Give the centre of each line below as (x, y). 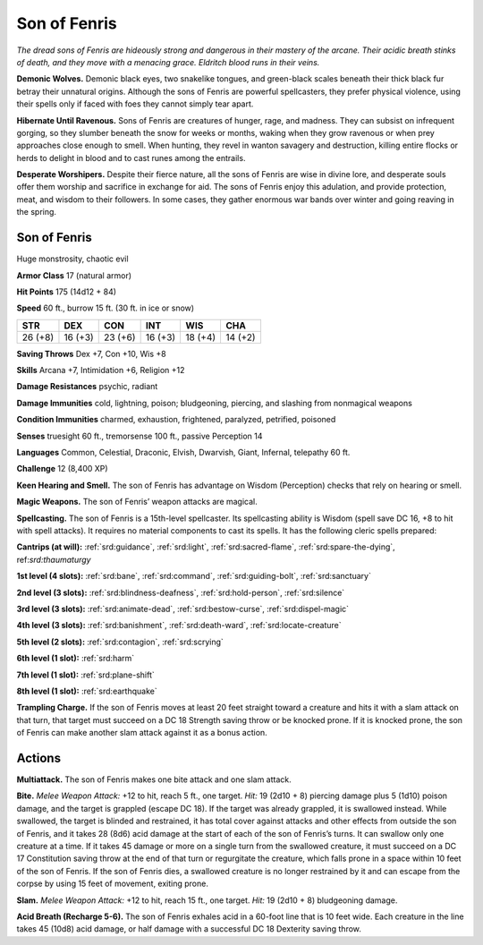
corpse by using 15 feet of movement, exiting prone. (113, 884)
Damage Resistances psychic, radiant (87, 387)
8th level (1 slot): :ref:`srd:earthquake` (87, 691)
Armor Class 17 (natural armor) (74, 275)
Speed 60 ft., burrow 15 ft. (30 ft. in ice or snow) (106, 308)
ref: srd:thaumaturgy (54, 559)
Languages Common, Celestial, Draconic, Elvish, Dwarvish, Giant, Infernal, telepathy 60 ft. (183, 453)
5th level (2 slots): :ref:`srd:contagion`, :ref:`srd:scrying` (120, 642)
